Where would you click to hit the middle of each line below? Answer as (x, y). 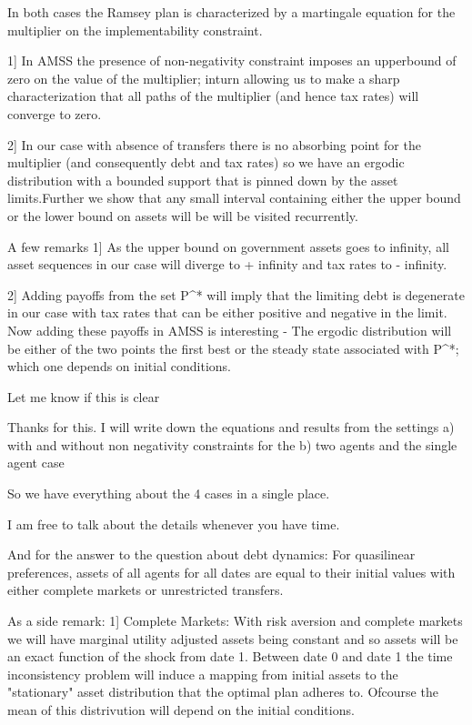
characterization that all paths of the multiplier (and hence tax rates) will (213, 96)
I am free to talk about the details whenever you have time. (174, 524)
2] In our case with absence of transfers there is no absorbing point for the (214, 144)
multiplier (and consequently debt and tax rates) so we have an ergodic (206, 162)
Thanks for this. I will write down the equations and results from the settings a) (231, 427)
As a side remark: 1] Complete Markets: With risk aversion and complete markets (235, 621)
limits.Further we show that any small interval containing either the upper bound (234, 198)
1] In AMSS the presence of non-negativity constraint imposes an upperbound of (232, 60)
